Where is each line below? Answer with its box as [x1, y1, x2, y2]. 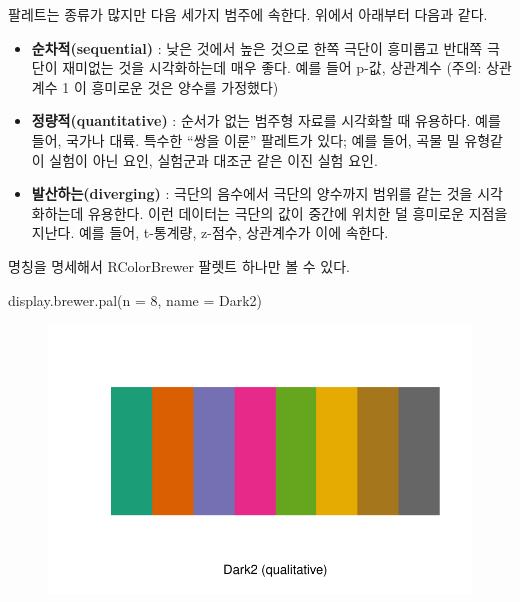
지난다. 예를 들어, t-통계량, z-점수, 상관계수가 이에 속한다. [31, 222, 389, 243]
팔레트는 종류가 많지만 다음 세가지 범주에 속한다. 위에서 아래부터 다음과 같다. [8, 4, 488, 24]
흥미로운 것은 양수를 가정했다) [91, 76, 279, 97]
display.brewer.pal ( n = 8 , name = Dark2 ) [8, 289, 263, 310]
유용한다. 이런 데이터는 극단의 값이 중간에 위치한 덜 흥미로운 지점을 [87, 202, 508, 223]
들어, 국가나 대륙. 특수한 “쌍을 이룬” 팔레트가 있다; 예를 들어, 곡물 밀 [31, 129, 460, 150]
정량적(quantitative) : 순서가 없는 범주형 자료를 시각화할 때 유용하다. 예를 [31, 110, 501, 131]
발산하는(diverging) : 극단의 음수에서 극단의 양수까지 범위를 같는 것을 [31, 183, 473, 204]
